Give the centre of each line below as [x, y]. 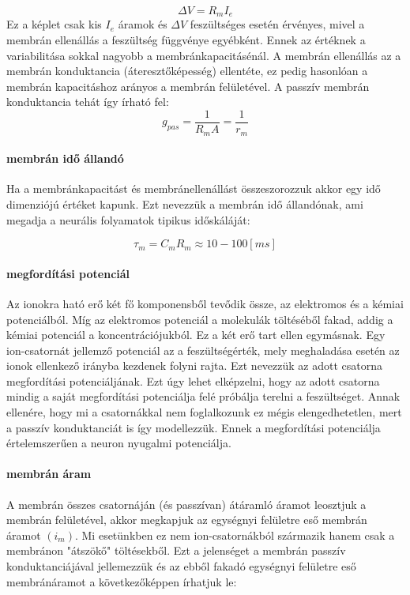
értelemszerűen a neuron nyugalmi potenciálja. [119, 443]
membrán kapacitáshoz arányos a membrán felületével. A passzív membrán [188, 86]
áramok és [143, 24]
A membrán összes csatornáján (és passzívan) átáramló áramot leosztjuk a [186, 504]
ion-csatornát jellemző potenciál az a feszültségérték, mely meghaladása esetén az [203, 350]
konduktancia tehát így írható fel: [88, 102]
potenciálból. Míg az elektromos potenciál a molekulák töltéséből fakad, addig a [200, 319]
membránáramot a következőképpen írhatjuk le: [122, 581]
